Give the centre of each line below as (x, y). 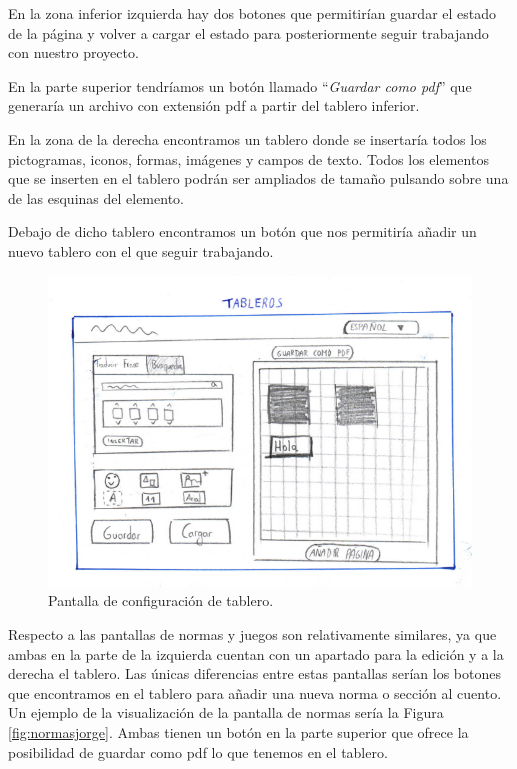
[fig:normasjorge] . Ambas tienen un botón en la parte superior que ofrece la (238, 732)
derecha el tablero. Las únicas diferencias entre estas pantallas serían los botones (254, 673)
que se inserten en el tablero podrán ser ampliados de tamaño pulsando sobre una (258, 178)
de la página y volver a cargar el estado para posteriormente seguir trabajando (248, 32)
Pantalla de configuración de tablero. (161, 600)
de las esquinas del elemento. (96, 197)
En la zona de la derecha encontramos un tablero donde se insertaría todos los (247, 138)
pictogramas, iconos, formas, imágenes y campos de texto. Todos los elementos (248, 158)
